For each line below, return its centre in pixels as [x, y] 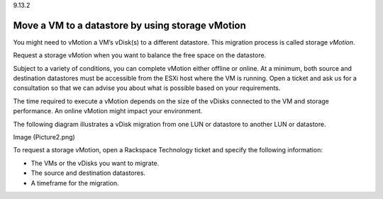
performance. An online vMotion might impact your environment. [108, 111]
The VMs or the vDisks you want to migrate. [95, 163]
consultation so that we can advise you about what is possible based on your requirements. [147, 88]
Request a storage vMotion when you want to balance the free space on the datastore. [140, 55]
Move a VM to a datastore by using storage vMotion [129, 25]
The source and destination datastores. [88, 173]
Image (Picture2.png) [44, 137]
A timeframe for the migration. [75, 183]
